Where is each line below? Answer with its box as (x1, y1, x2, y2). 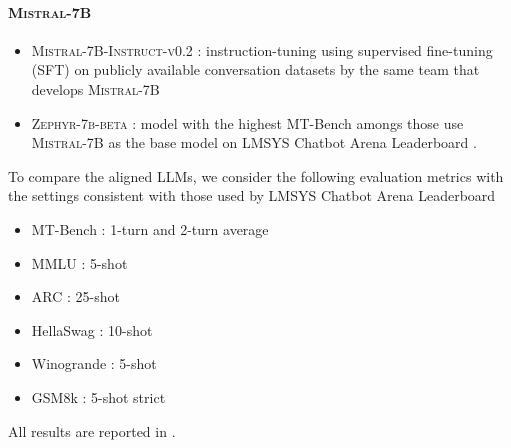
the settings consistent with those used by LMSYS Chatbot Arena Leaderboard (8, 185, 496, 206)
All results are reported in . (8, 420, 176, 441)
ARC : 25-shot (31, 286, 120, 307)
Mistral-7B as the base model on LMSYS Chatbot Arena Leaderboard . (31, 132, 477, 153)
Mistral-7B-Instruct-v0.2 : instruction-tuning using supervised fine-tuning (31, 39, 493, 60)
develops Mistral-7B (31, 78, 160, 99)
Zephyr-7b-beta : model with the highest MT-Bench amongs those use (31, 112, 464, 133)
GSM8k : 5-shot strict (31, 386, 166, 407)
